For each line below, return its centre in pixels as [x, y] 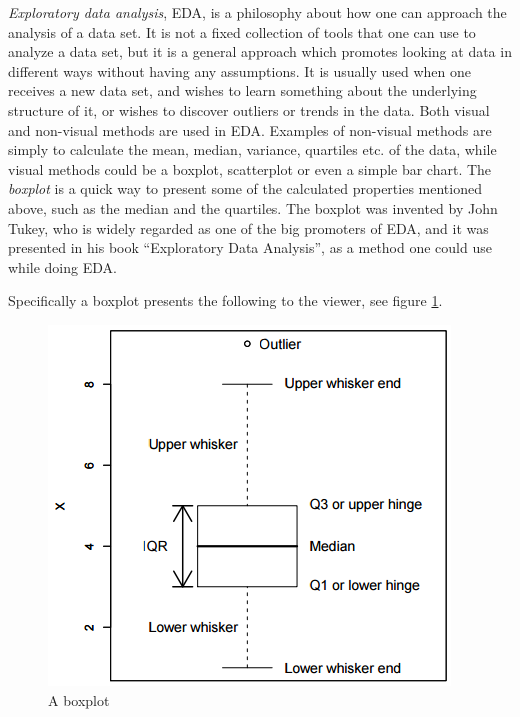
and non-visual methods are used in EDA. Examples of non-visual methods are [250, 129]
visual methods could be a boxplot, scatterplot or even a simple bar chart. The [250, 168]
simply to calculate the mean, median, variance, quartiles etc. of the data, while [252, 149]
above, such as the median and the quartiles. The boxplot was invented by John [253, 207]
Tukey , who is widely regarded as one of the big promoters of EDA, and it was [248, 227]
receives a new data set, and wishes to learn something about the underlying [242, 90]
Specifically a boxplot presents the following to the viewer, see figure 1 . [225, 300]
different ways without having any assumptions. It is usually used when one [239, 70]
